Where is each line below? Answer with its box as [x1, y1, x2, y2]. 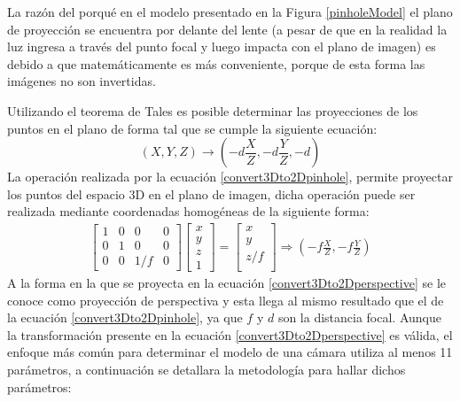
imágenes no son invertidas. [7, 72, 156, 90]
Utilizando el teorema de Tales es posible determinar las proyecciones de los [7, 101, 418, 120]
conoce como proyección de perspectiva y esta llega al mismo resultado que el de [7, 290, 444, 309]
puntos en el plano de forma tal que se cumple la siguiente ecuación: [7, 119, 378, 137]
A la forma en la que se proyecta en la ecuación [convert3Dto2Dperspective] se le [7, 274, 446, 292]
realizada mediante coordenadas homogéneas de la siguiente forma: [7, 202, 370, 220]
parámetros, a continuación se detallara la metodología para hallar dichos [7, 360, 406, 379]
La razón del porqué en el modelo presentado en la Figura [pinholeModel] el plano [7, 3, 453, 20]
